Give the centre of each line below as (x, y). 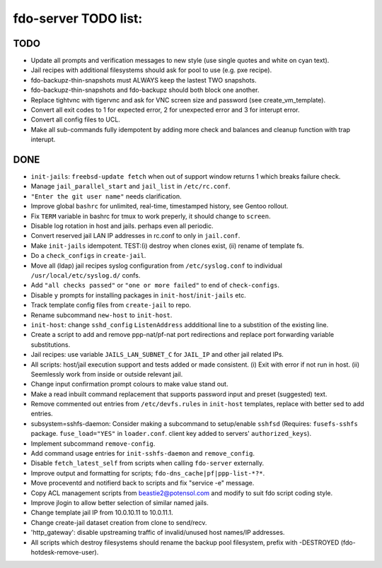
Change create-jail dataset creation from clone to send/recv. (119, 522)
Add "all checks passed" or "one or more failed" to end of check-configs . (155, 285)
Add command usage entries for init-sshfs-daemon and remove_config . (143, 454)
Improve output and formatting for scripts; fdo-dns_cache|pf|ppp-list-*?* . (148, 473)
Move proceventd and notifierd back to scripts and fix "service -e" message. (143, 483)
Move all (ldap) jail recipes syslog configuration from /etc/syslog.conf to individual (157, 266)
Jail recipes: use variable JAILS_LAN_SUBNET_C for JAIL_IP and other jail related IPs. (157, 355)
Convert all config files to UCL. (75, 119)
